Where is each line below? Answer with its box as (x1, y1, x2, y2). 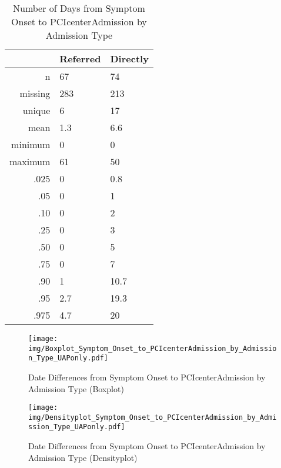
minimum (11, 138, 51, 151)
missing (19, 86, 51, 100)
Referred (59, 52, 101, 65)
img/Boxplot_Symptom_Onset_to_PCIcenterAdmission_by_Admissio (28, 344, 277, 353)
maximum (9, 155, 51, 168)
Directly (110, 52, 149, 65)
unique (22, 103, 51, 117)
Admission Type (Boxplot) (28, 382, 124, 395)
